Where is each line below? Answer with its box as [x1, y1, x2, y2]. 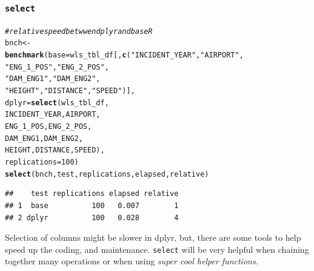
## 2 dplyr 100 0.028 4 [5, 213, 179, 222]
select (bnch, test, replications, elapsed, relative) [5, 169, 209, 178]
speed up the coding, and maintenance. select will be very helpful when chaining [5, 243, 309, 255]
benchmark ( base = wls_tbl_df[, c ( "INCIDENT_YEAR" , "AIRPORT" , [5, 51, 244, 60]
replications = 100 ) [5, 158, 79, 166]
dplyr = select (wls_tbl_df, [5, 98, 109, 107]
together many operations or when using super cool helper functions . [5, 255, 258, 267]
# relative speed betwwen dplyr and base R [5, 27, 153, 36]
